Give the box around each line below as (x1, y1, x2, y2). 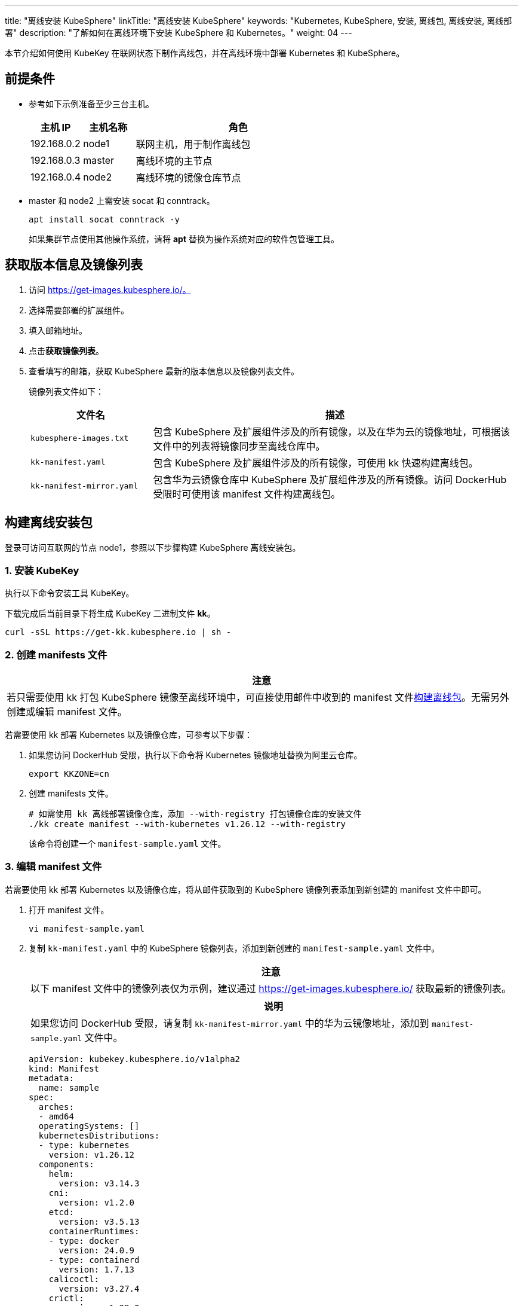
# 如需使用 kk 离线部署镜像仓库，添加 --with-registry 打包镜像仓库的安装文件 (29, 809, 362, 819)
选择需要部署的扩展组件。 (29, 304, 129, 315)
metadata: (29, 1073, 74, 1083)
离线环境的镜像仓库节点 (136, 171, 241, 184)
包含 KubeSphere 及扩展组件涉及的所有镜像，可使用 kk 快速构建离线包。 (153, 456, 478, 469)
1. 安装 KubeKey (5, 564, 79, 576)
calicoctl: (48, 1274, 100, 1284)
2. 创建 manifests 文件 (5, 648, 107, 661)
